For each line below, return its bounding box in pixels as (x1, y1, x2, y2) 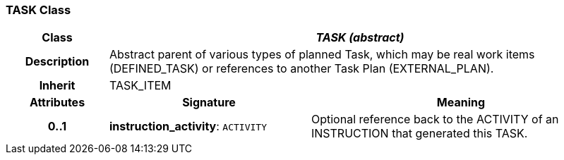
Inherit (39, 78, 76, 93)
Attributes (29, 95, 85, 110)
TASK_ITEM (109, 78, 172, 93)
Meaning (436, 95, 486, 110)
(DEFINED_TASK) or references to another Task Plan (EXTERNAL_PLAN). (109, 61, 494, 76)
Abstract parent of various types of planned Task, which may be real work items (109, 47, 535, 62)
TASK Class (6, 3, 71, 17)
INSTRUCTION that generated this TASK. (311, 126, 528, 141)
